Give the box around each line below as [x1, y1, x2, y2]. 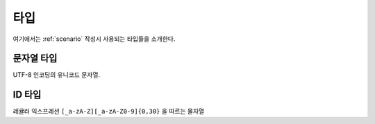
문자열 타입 [12, 53, 58, 64]
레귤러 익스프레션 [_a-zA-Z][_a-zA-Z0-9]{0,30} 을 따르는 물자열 [12, 107, 205, 116]
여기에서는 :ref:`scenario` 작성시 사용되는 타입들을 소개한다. [12, 35, 176, 43]
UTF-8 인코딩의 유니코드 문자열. [12, 71, 101, 79]
